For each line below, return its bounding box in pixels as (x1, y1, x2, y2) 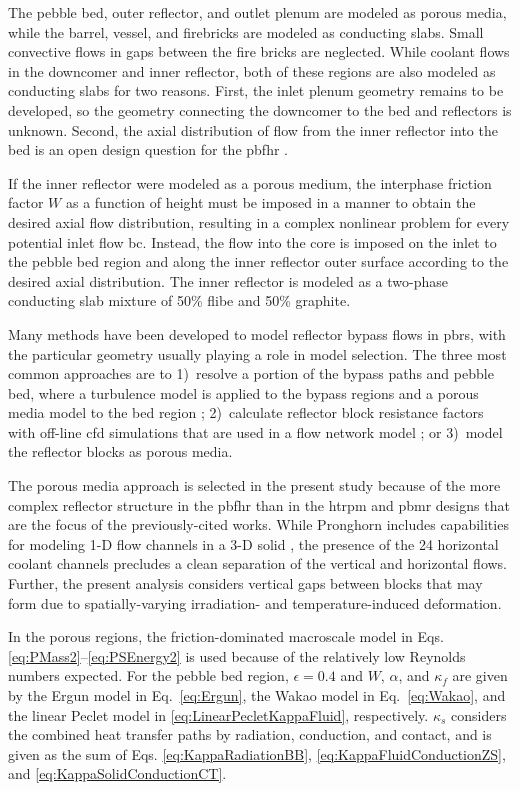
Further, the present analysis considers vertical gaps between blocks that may (8, 573, 483, 594)
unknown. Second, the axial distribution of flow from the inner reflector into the (8, 119, 498, 140)
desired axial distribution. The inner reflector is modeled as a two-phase (8, 270, 449, 291)
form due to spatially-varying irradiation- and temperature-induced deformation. (8, 592, 502, 613)
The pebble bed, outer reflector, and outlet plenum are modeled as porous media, (8, 2, 507, 22)
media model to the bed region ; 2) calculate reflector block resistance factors (8, 402, 484, 423)
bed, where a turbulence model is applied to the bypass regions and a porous (8, 382, 479, 403)
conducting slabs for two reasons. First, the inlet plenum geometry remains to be (8, 80, 504, 101)
